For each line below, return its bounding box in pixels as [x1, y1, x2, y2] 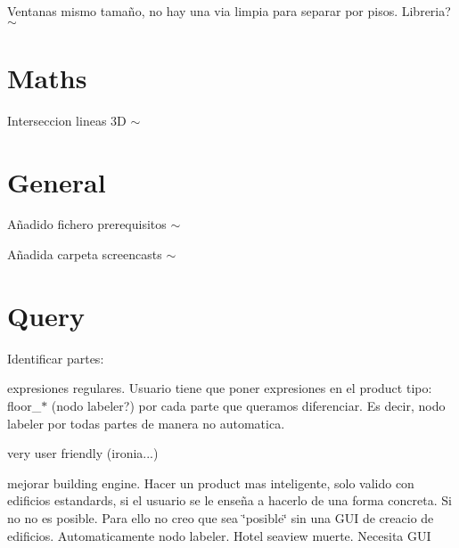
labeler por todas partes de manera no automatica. [7, 413, 285, 432]
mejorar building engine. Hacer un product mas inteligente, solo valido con [7, 473, 414, 492]
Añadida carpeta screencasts [7, 245, 162, 264]
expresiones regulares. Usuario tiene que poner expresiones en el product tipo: [7, 379, 432, 397]
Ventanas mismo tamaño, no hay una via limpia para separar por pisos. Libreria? [7, 2, 451, 20]
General [7, 163, 106, 200]
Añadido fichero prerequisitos [7, 215, 167, 233]
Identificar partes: [7, 348, 104, 367]
